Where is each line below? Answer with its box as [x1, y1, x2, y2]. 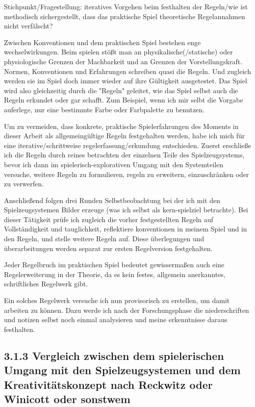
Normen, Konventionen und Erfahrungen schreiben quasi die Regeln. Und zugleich [4, 66, 251, 76]
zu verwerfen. [4, 178, 44, 189]
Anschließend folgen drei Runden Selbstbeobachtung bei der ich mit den [4, 195, 221, 205]
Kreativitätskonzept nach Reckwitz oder [4, 377, 213, 392]
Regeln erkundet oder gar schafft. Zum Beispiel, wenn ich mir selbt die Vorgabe [4, 95, 243, 105]
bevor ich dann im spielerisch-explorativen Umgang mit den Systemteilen [4, 159, 224, 169]
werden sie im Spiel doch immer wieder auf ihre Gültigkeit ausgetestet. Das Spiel [4, 76, 247, 86]
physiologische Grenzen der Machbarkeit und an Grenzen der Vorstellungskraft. [4, 56, 243, 66]
